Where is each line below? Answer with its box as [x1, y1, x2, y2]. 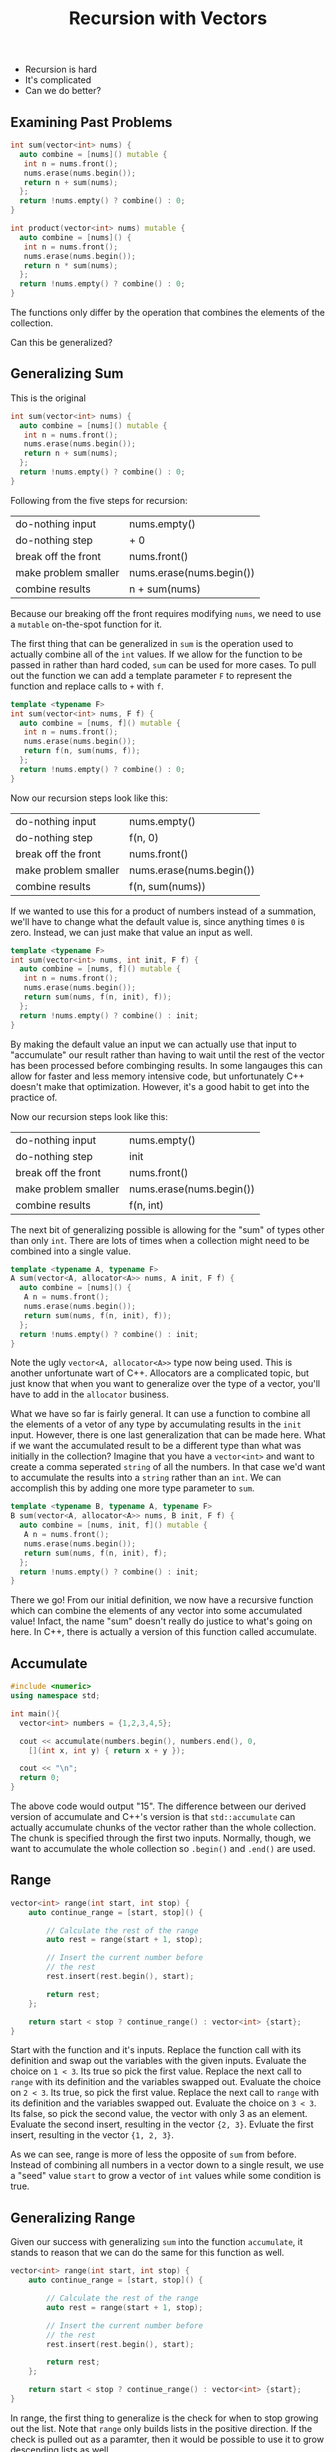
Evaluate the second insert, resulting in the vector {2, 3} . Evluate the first [10, 2118, 314, 2131]
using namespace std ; [10, 1691, 101, 1701]
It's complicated [24, 74, 92, 86]
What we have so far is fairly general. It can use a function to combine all [10, 1408, 311, 1420]
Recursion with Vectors [68, 7, 268, 30]
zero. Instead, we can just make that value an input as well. [10, 926, 253, 938]
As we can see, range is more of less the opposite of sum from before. [10, 2148, 297, 2161]
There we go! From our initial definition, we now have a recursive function [10, 1594, 314, 1606]
